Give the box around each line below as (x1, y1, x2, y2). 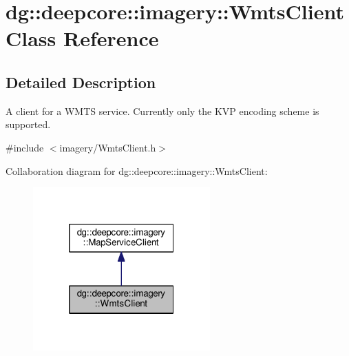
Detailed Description (6, 71, 156, 92)
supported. (6, 117, 51, 132)
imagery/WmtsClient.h (59, 140, 156, 154)
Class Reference (6, 24, 159, 52)
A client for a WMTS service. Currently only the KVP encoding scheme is (6, 103, 319, 118)
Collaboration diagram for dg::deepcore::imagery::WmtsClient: (6, 163, 268, 178)
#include (6, 140, 44, 154)
